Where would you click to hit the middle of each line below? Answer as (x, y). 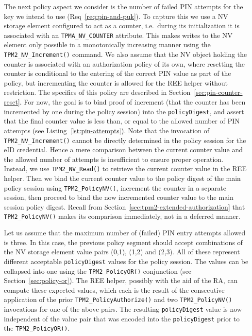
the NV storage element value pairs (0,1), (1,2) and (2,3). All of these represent (122, 252)
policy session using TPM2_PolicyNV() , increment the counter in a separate (115, 187)
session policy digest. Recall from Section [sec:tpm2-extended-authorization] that (125, 206)
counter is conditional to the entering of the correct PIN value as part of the (118, 73)
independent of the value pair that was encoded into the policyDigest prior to (122, 318)
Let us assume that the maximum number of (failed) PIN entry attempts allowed (125, 233)
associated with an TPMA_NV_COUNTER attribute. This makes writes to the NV (118, 35)
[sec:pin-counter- (218, 92)
